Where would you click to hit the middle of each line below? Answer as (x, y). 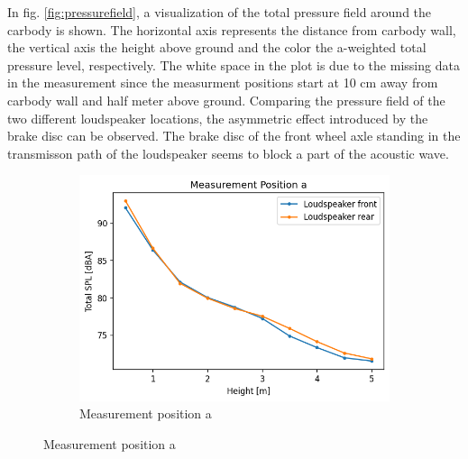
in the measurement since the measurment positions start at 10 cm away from (223, 83)
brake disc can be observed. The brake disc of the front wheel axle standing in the (234, 136)
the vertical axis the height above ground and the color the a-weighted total (217, 47)
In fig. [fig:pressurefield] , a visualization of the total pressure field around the (220, 12)
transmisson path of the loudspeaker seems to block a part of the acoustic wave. (228, 153)
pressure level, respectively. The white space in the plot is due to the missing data (234, 64)
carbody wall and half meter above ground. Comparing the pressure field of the (226, 100)
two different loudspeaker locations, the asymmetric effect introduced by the (218, 118)
